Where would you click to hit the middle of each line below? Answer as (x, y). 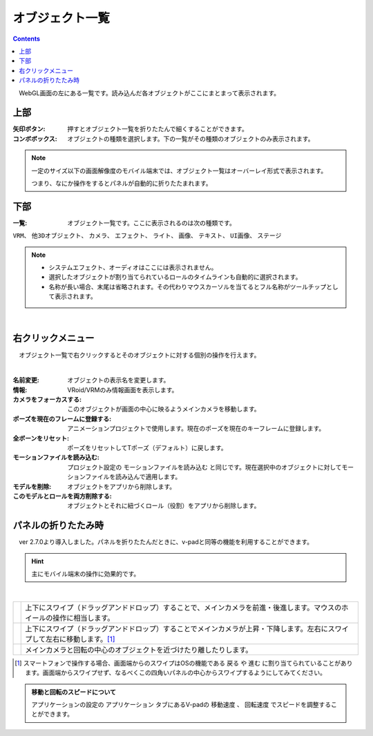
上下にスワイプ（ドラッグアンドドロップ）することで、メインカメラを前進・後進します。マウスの (183, 608)
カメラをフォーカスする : (47, 400)
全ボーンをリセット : (41, 438)
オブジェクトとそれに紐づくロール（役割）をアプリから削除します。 (164, 506)
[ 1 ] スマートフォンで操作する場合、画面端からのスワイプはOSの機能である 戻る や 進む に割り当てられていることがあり (184, 663)
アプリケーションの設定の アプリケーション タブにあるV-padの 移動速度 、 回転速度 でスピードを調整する (181, 705)
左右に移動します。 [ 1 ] (80, 639)
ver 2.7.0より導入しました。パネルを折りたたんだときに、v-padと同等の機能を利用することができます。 (166, 542)
